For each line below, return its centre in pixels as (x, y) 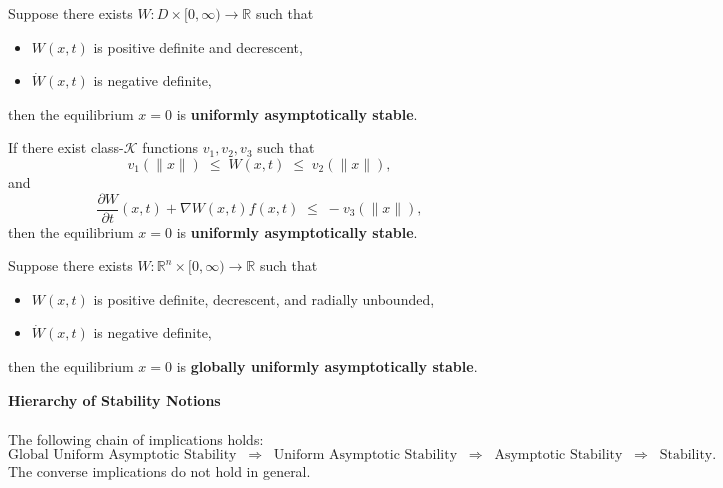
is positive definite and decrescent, (198, 46)
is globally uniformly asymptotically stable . (327, 366)
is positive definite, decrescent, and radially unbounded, (264, 298)
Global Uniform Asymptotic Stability (122, 455)
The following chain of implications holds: (136, 438)
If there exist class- (66, 147)
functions (170, 147)
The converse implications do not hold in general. (159, 471)
